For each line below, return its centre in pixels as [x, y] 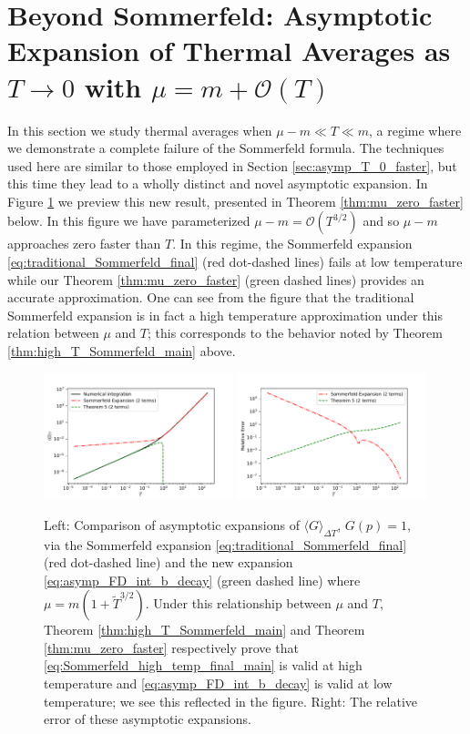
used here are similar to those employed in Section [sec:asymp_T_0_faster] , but [232, 165]
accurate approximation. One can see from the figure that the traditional [211, 297]
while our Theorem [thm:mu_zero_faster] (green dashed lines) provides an [216, 279]
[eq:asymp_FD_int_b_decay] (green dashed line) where [202, 580]
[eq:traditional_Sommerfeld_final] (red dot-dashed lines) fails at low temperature [235, 262]
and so [381, 221]
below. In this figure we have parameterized [129, 221]
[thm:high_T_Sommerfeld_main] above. [122, 351]
